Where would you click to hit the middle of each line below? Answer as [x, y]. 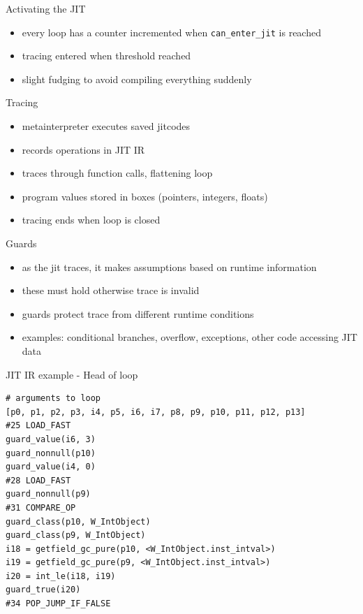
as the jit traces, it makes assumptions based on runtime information [169, 266]
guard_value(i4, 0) [51, 467]
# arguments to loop [53, 399]
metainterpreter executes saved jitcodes [106, 126]
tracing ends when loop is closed [91, 220]
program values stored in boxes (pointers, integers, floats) [145, 196]
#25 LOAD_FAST [38, 426]
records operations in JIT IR [83, 149]
